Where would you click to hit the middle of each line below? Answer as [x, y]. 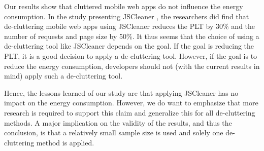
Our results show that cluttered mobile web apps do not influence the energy [124, 6]
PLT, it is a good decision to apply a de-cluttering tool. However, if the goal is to [131, 55]
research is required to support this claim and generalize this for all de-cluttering [130, 112]
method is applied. [65, 142]
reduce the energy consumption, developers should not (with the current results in [132, 66]
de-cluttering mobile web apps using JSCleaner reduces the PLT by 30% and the [130, 26]
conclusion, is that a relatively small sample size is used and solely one [114, 133]
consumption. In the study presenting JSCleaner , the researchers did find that [127, 16]
